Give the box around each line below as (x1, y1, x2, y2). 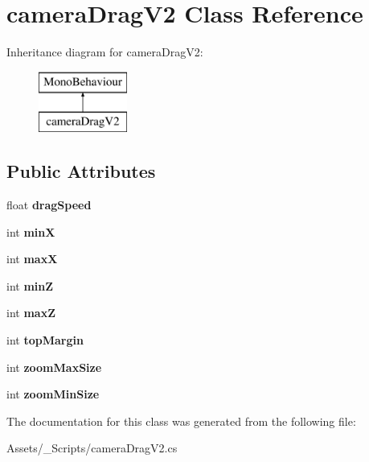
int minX (6, 223, 55, 240)
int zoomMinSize (6, 386, 100, 402)
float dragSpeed (6, 196, 92, 213)
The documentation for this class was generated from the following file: (6, 412, 356, 429)
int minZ (6, 277, 54, 294)
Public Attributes (6, 159, 156, 184)
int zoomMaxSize (6, 358, 102, 375)
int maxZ (6, 304, 55, 321)
